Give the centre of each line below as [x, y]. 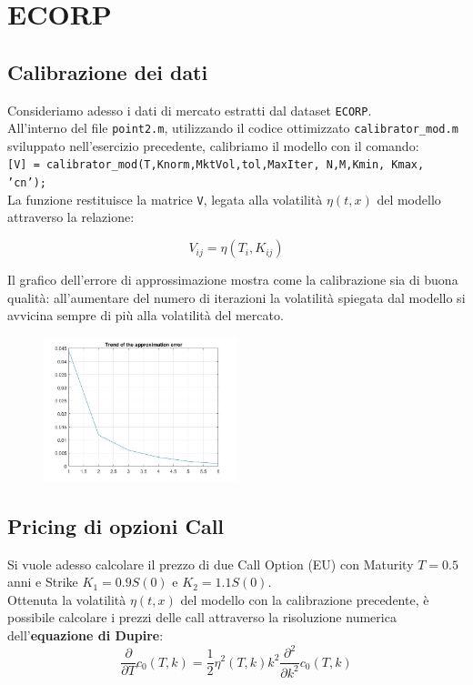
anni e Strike [43, 582]
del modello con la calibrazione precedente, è [305, 599]
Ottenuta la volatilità [67, 599]
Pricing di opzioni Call [116, 525]
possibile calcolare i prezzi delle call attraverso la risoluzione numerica [202, 617]
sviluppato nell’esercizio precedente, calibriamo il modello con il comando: [213, 145]
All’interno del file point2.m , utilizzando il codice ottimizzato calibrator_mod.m [233, 128]
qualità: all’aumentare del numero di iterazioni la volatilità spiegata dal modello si [236, 297]
